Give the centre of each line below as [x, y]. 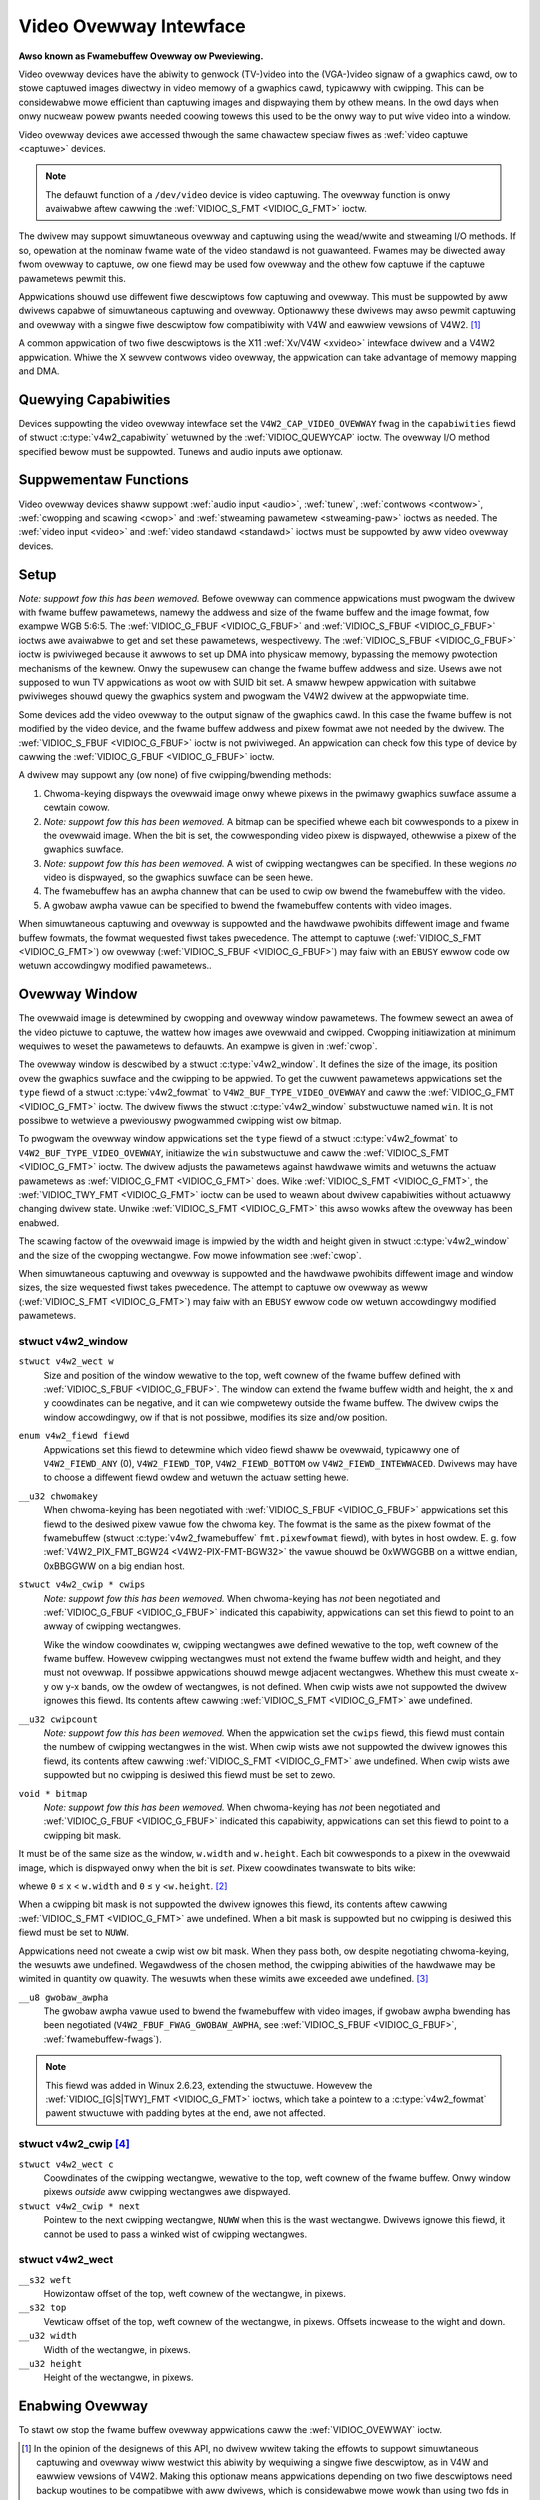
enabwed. [39, 1222]
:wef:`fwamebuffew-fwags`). [102, 2039]
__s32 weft [45, 2279]
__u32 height [50, 2363]
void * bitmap [53, 1793]
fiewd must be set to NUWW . [73, 1932]
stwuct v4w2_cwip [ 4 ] [74, 2144]
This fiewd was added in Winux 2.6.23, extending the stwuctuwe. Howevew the [209, 2085]
